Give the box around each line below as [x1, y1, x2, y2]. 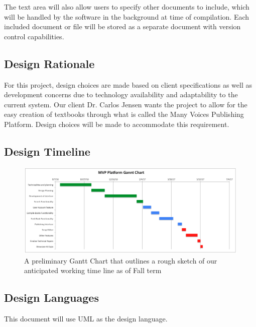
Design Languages [4, 290, 99, 305]
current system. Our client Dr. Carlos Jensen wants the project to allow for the [4, 99, 247, 109]
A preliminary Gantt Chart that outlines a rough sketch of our [24, 255, 217, 266]
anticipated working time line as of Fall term [24, 265, 162, 276]
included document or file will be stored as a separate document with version [4, 21, 241, 32]
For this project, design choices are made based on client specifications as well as [4, 79, 252, 90]
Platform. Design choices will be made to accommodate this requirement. [4, 118, 229, 129]
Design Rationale [4, 55, 95, 71]
